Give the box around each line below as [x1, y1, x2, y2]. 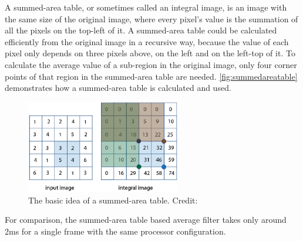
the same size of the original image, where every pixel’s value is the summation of [5, 12, 298, 25]
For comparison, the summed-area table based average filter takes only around [5, 213, 287, 226]
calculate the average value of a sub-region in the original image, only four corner [5, 58, 297, 70]
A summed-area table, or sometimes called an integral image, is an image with [5, 1, 287, 13]
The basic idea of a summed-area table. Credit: [28, 194, 198, 206]
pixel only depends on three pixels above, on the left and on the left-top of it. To [5, 47, 295, 59]
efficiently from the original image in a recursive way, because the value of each [5, 35, 289, 47]
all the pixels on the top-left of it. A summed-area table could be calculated [5, 24, 277, 36]
